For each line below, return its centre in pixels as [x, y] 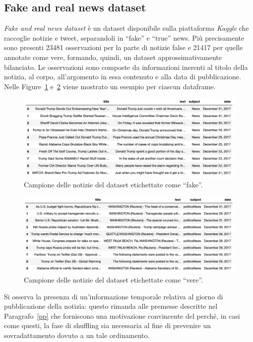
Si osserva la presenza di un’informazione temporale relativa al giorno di [114, 296]
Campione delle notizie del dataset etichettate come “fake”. [113, 185]
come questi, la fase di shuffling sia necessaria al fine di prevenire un [108, 325]
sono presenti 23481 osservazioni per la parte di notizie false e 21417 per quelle [124, 47]
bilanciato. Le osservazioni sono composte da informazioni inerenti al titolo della [126, 67]
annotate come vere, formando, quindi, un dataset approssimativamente [113, 57]
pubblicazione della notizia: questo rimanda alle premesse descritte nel [111, 306]
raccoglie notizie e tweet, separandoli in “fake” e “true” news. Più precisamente [124, 37]
